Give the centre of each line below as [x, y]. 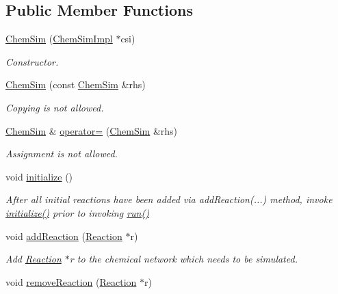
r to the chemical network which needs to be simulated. [183, 259]
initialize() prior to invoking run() [77, 212]
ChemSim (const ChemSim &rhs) [76, 84]
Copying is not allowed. [55, 107]
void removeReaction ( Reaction [71, 281]
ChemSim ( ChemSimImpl [59, 39]
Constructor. [32, 61]
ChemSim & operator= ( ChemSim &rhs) [92, 130]
